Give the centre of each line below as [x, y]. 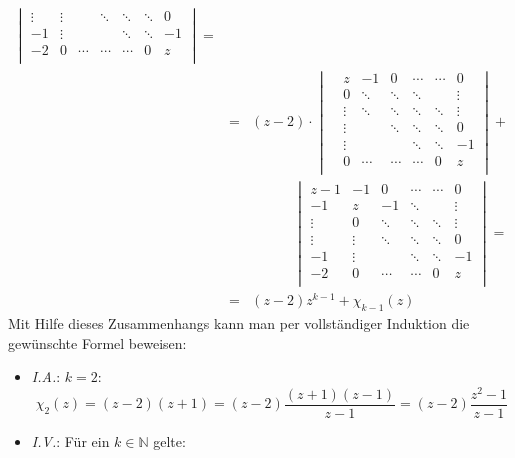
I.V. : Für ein [70, 441]
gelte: [169, 441]
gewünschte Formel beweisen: [97, 342]
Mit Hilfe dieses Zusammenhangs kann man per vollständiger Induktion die [239, 323]
